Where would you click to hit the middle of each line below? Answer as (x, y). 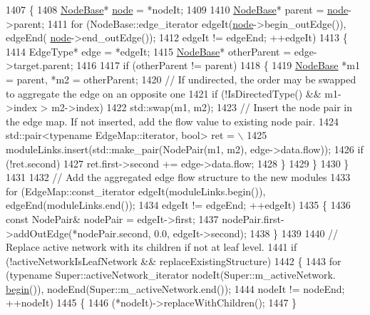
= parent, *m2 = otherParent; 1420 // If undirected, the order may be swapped (181, 79)
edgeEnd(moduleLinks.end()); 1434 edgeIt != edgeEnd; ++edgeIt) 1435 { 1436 (178, 205)
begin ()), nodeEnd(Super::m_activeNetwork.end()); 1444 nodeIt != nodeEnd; (175, 288)
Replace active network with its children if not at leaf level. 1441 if (151, 247)
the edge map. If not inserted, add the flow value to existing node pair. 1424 (172, 121)
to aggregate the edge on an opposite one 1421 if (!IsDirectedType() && (164, 93)
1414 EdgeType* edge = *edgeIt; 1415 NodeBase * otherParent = (149, 51)
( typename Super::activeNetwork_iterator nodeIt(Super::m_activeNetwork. (171, 275)
